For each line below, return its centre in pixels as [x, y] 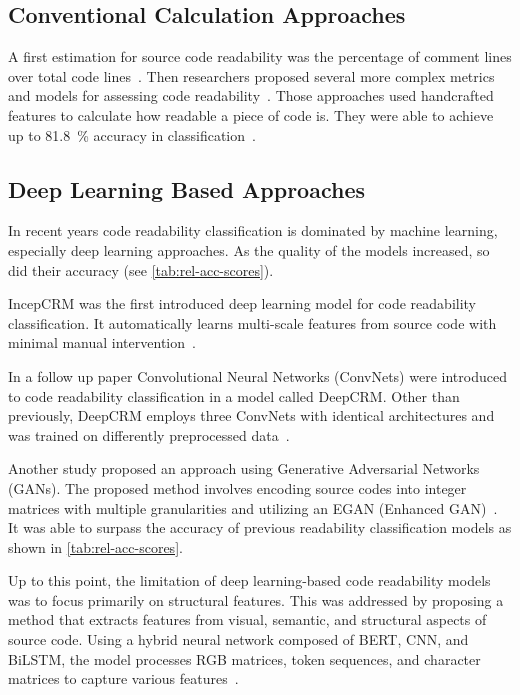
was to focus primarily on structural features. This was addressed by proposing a [256, 599]
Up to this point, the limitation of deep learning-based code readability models [249, 580]
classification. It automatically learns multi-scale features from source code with [252, 322]
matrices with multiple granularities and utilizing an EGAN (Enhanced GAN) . [253, 507]
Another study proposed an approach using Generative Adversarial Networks [244, 468]
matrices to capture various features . [123, 678]
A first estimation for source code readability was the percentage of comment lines [260, 56]
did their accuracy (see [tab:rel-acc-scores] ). [141, 269]
